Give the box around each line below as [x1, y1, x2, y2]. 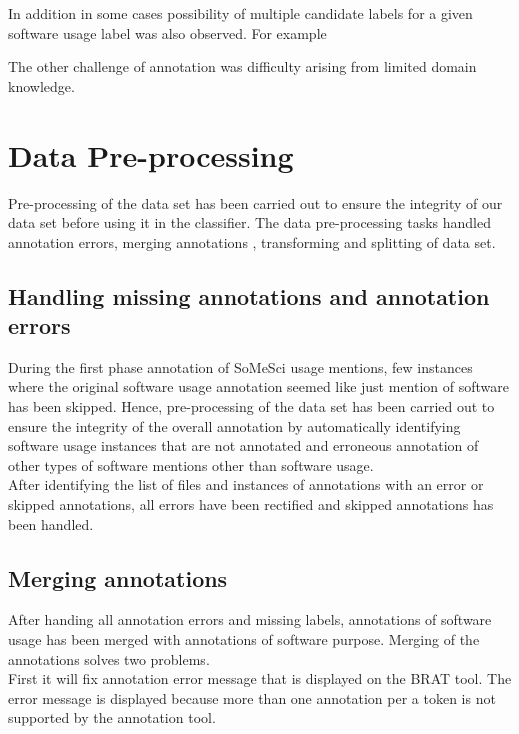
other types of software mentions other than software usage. [8, 454, 374, 475]
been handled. [8, 513, 94, 534]
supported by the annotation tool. [8, 707, 216, 728]
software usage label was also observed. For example [8, 22, 327, 43]
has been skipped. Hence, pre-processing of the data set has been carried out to [8, 396, 495, 417]
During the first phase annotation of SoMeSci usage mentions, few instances [8, 356, 473, 377]
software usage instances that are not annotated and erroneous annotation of [8, 435, 479, 456]
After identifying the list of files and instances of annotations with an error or [8, 474, 484, 495]
